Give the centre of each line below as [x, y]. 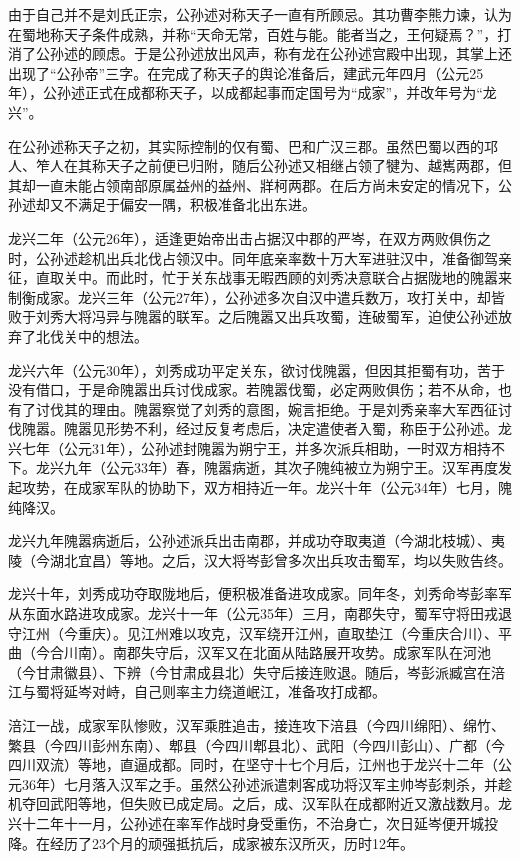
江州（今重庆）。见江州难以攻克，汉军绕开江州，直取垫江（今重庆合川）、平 [266, 632]
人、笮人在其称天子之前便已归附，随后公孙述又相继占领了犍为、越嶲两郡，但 [260, 165]
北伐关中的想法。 [91, 335]
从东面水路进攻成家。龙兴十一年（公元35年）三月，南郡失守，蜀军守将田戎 [253, 613]
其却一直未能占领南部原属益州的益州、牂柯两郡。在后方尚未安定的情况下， [253, 184]
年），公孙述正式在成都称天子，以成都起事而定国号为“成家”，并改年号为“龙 [252, 92]
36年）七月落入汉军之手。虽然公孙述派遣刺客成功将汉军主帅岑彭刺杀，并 [259, 783]
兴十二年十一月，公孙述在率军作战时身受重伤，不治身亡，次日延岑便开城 [246, 822]
